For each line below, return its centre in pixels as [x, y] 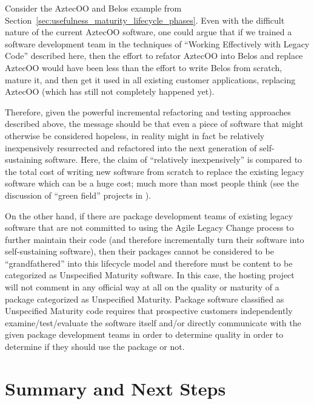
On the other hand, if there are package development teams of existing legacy [149, 215]
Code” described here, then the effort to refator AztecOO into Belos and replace [154, 56]
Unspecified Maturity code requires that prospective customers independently [149, 311]
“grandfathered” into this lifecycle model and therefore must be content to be [149, 263]
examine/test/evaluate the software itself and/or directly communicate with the [153, 322]
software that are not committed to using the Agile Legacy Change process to [149, 228]
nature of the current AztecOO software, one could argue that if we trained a [149, 32]
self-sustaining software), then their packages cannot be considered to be [139, 251]
